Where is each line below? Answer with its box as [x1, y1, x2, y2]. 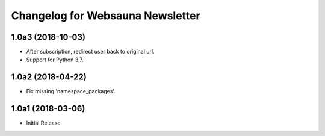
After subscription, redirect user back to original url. [26, 48, 155, 55]
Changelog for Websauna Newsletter [11, 9, 201, 22]
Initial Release [26, 119, 61, 126]
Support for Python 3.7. [26, 56, 84, 63]
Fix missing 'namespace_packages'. [26, 88, 116, 95]
